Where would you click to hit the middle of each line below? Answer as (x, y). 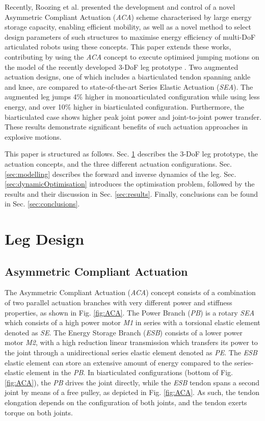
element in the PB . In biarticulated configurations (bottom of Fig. (129, 372)
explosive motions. (33, 136)
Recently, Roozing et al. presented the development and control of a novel (120, 7)
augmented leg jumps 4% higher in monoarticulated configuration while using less (132, 97)
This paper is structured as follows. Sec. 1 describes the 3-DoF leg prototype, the (131, 154)
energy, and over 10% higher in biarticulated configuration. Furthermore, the (124, 106)
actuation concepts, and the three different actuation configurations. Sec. (118, 163)
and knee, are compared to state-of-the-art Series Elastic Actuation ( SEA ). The (129, 86)
